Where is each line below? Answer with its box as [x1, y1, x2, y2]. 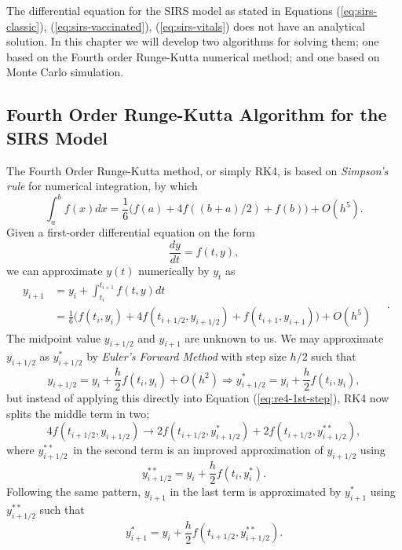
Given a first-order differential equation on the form [6, 224, 255, 240]
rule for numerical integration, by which [6, 178, 198, 194]
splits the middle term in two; [6, 405, 150, 421]
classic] [6, 17, 40, 34]
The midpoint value [6, 329, 101, 346]
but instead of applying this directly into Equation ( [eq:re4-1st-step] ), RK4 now [6, 390, 389, 406]
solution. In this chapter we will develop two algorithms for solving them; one [6, 33, 379, 49]
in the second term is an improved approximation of [73, 442, 323, 458]
